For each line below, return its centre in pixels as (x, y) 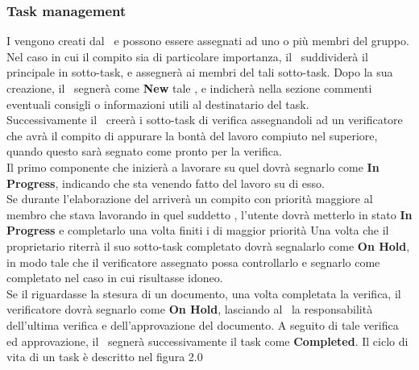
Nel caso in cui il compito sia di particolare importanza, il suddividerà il (187, 56)
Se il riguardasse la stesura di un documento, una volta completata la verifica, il (204, 293)
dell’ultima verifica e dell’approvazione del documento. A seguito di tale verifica (203, 324)
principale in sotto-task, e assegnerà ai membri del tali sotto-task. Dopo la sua (200, 72)
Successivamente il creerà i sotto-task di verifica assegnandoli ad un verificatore (205, 120)
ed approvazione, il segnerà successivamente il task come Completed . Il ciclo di (207, 341)
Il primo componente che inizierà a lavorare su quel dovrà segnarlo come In (193, 166)
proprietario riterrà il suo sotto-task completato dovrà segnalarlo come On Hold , (208, 245)
